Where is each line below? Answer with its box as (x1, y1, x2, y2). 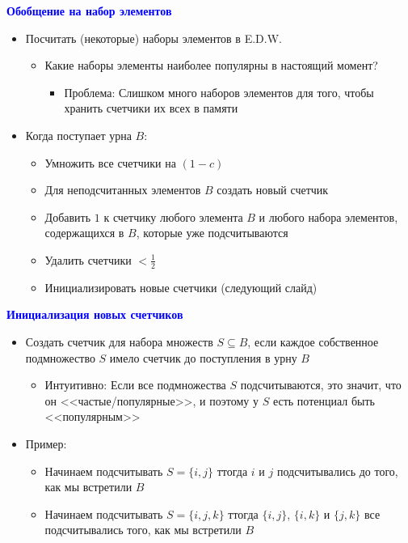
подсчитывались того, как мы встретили (44, 521, 242, 538)
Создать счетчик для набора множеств (25, 333, 213, 350)
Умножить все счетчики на (44, 154, 176, 171)
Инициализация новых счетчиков (6, 306, 183, 323)
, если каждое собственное (247, 333, 379, 350)
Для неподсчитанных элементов (44, 181, 201, 198)
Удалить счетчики (44, 251, 132, 268)
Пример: (25, 435, 67, 452)
